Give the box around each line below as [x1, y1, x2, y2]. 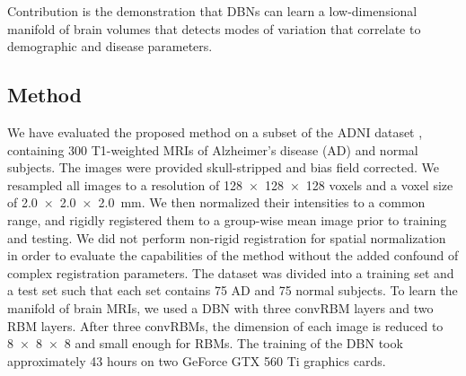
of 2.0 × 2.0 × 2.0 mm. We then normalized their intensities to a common [7, 193, 426, 212]
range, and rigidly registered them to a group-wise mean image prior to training [7, 210, 447, 229]
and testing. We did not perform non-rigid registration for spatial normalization [7, 228, 446, 247]
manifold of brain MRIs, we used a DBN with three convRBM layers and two [7, 298, 434, 317]
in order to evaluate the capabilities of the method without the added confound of [7, 246, 459, 265]
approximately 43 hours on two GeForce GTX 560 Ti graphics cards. [7, 351, 386, 370]
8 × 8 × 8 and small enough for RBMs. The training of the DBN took [7, 334, 403, 353]
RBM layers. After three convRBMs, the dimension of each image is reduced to [7, 316, 444, 335]
